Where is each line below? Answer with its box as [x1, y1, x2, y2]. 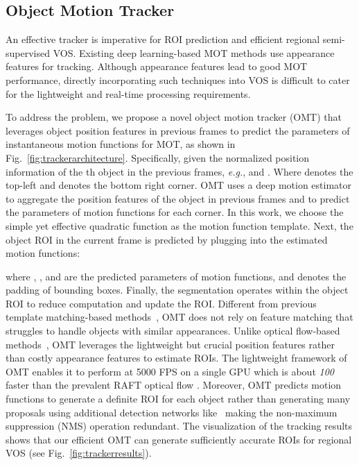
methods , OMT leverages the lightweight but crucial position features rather [6, 337, 335, 351]
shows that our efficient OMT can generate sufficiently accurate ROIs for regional [6, 432, 352, 446]
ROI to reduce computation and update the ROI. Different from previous [6, 296, 317, 310]
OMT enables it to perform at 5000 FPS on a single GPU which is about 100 [6, 364, 334, 378]
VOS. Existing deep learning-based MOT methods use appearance [53, 45, 335, 60]
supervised [6, 45, 50, 60]
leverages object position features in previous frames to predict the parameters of [6, 123, 350, 137]
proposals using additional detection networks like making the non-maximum [6, 405, 338, 419]
